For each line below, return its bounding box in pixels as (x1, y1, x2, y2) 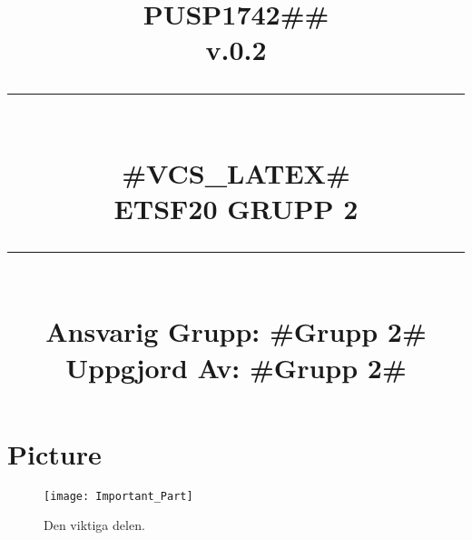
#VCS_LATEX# (122, 154, 350, 191)
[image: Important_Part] (44, 489, 193, 503)
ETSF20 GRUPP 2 (113, 189, 359, 226)
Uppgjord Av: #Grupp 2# (65, 348, 407, 385)
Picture (7, 435, 102, 472)
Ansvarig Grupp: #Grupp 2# (45, 313, 427, 350)
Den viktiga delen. (44, 515, 145, 535)
